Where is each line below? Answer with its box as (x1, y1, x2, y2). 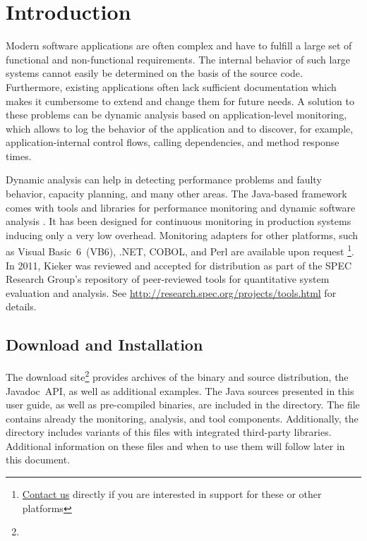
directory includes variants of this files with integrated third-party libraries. (6, 425, 332, 439)
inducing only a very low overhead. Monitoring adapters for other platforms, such (6, 227, 359, 242)
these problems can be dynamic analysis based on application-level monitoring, (6, 107, 347, 122)
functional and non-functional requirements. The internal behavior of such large (6, 51, 351, 66)
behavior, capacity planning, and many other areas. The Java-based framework (6, 186, 347, 201)
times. (6, 148, 32, 163)
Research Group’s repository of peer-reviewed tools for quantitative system (6, 272, 330, 286)
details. (6, 299, 37, 314)
